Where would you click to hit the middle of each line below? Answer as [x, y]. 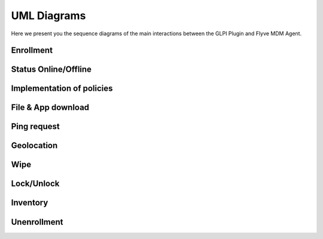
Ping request [35, 126]
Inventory [30, 203]
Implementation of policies [62, 89]
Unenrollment [37, 222]
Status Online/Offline [51, 70]
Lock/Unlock [35, 184]
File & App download [50, 108]
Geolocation [34, 145]
